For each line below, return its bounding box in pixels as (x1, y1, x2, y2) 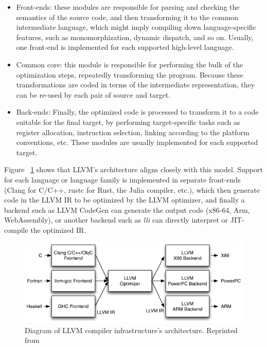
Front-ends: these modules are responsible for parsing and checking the (16, 2, 240, 12)
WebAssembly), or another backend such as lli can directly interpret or (4, 214, 228, 225)
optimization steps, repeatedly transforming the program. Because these (16, 69, 243, 80)
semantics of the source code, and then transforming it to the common (16, 11, 239, 22)
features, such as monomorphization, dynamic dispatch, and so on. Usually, (16, 31, 254, 42)
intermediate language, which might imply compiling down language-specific (16, 22, 256, 32)
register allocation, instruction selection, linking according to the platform (16, 126, 250, 137)
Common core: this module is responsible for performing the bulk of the (16, 59, 243, 69)
